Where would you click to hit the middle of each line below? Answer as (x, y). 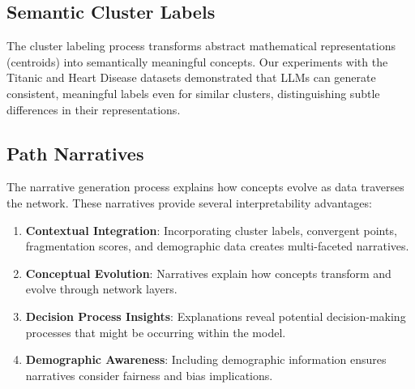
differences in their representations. (94, 109)
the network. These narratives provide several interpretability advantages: (189, 202)
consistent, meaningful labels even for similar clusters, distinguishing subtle (193, 93)
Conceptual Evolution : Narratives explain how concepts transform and (208, 273)
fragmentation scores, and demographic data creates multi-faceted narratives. (217, 246)
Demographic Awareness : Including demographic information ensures (206, 359)
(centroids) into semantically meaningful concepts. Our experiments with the (197, 61)
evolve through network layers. (101, 289)
